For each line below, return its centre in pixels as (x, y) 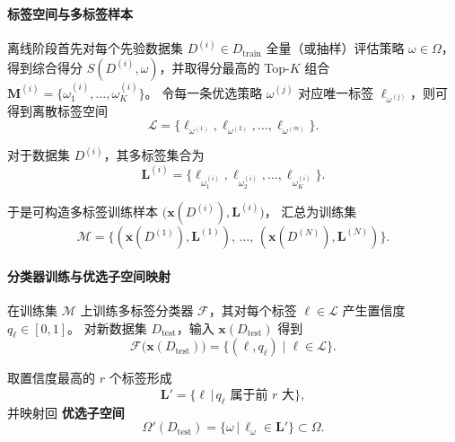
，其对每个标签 (253, 309)
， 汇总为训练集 (311, 212)
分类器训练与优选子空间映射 (89, 275)
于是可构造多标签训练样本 (83, 212)
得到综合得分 (45, 67)
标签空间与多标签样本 (70, 13)
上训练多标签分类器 (137, 309)
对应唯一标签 (336, 92)
